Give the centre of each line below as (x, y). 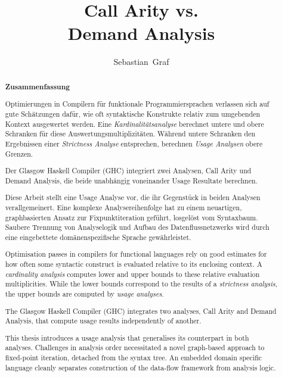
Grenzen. (19, 153)
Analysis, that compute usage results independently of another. (103, 321)
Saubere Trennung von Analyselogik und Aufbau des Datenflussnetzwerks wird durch (137, 227)
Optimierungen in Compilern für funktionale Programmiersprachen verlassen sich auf (137, 104)
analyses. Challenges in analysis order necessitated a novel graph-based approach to (135, 348)
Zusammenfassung (38, 86)
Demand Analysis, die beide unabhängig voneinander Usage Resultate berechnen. (131, 180)
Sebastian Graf (141, 62)
